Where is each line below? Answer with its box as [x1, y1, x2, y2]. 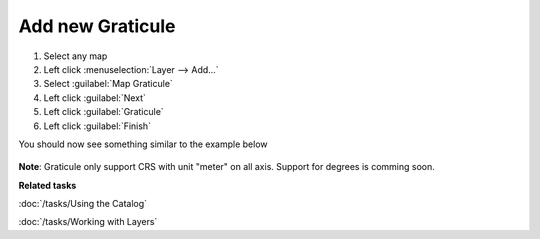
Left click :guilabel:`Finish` [43, 120, 152, 132]
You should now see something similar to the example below [18, 138, 269, 150]
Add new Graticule [18, 15, 176, 37]
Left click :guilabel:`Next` [43, 91, 147, 104]
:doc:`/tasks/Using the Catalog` [18, 198, 148, 210]
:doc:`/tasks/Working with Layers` [18, 216, 158, 228]
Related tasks [18, 179, 77, 191]
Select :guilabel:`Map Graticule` [43, 78, 174, 90]
